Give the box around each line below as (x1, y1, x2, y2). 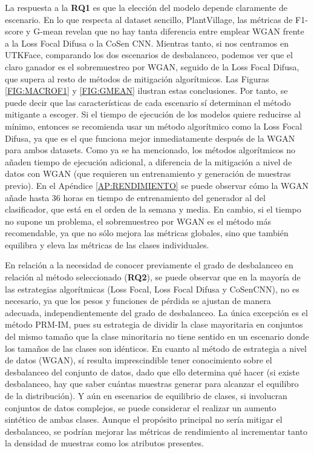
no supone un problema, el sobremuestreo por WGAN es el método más (5, 214, 272, 227)
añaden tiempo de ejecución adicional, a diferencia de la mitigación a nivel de (5, 155, 292, 168)
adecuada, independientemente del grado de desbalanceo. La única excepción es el (5, 306, 308, 319)
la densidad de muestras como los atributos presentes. (5, 437, 204, 449)
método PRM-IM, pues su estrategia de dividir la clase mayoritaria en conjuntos (5, 318, 303, 331)
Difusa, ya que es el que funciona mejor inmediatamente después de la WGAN (5, 131, 295, 144)
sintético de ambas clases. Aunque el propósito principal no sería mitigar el (5, 413, 283, 426)
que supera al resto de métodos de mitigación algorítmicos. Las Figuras (5, 72, 269, 85)
